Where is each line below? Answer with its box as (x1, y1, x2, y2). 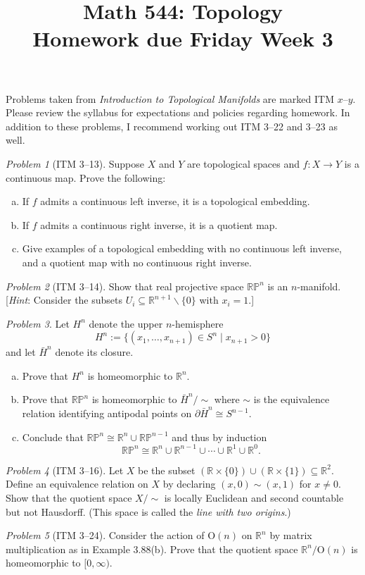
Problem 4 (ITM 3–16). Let (6, 462, 124, 477)
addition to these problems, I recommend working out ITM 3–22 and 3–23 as (6, 118, 338, 133)
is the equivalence (253, 392, 330, 407)
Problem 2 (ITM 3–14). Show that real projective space (6, 278, 244, 293)
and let (6, 345, 36, 359)
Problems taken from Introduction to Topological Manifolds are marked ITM (6, 91, 334, 106)
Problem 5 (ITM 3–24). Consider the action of (6, 528, 205, 543)
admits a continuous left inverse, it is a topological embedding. (40, 194, 310, 209)
